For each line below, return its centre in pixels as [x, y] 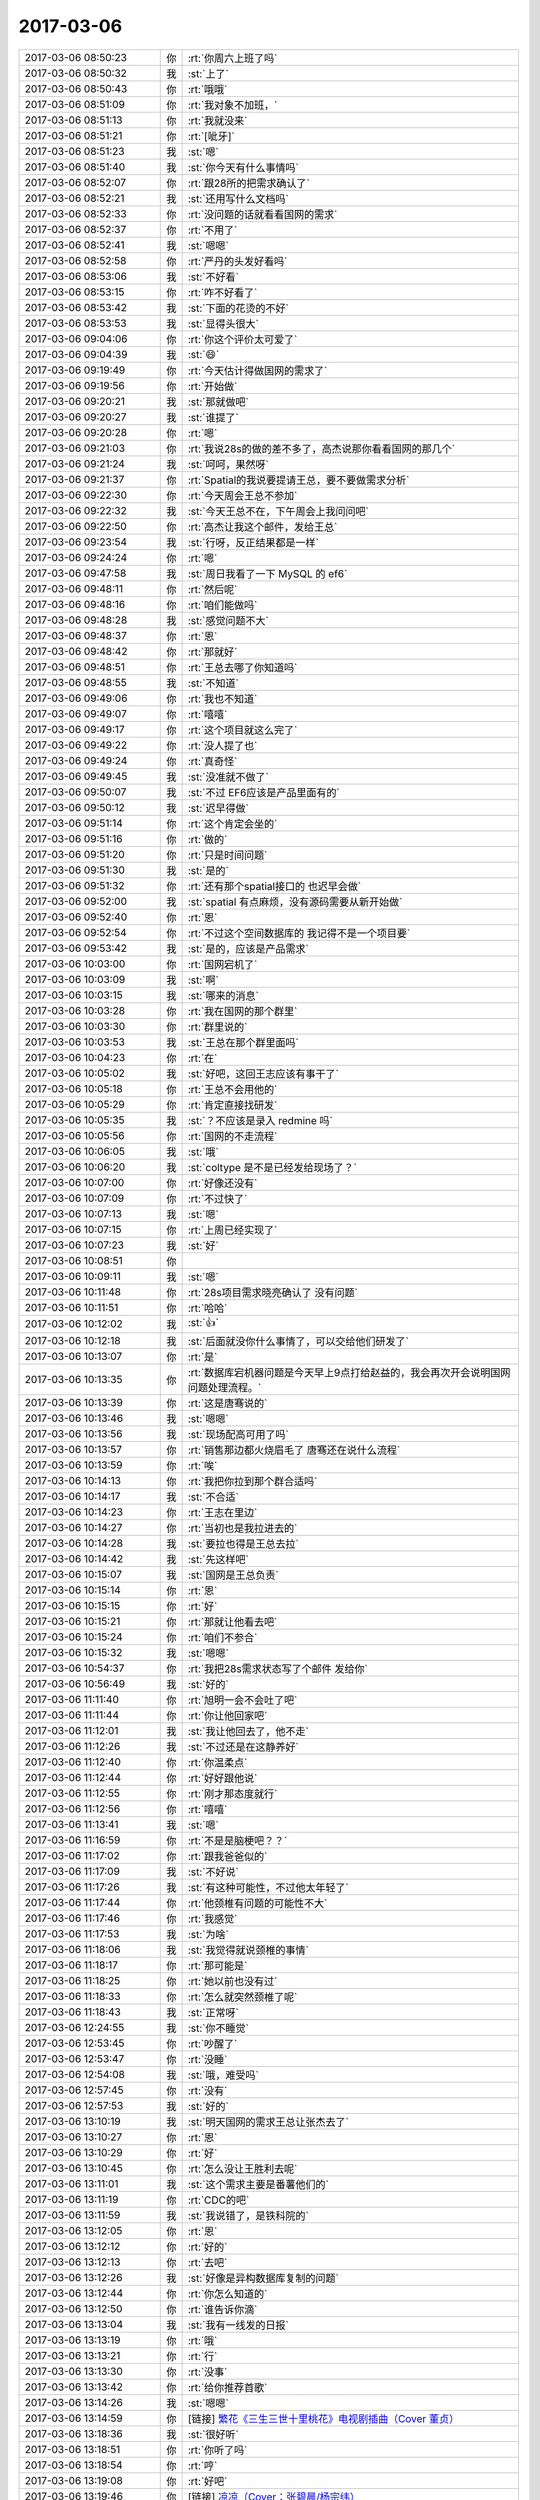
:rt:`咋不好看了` [222, 292]
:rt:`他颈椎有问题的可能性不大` [257, 1903]
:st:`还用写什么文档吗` [238, 198]
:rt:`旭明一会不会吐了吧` [242, 1700]
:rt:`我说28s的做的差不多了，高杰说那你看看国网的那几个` [321, 448]
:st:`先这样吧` [218, 1559]
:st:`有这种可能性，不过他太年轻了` [268, 1887]
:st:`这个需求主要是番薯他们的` [258, 2184]
